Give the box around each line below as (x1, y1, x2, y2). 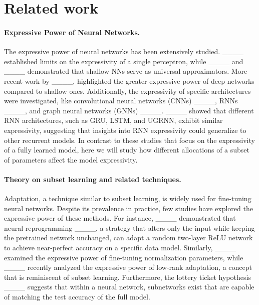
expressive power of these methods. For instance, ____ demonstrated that (4, 213, 236, 223)
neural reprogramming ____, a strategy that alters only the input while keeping (4, 222, 255, 233)
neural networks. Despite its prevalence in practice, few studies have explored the (4, 203, 253, 213)
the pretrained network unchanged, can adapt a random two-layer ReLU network (4, 232, 253, 243)
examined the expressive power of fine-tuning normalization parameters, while (4, 252, 243, 262)
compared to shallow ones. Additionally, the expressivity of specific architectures (4, 85, 251, 96)
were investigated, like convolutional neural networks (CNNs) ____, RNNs (4, 95, 238, 106)
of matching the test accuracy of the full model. (4, 291, 150, 302)
